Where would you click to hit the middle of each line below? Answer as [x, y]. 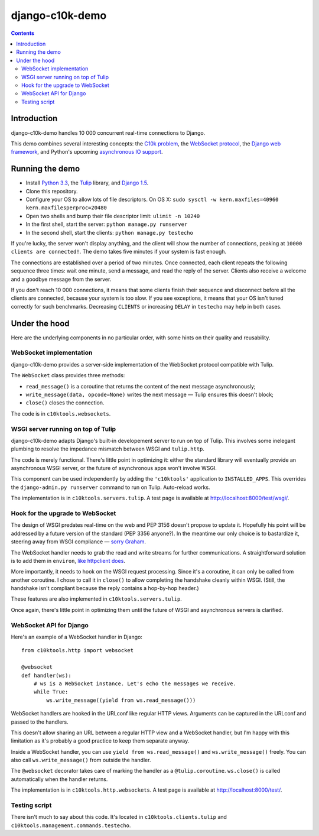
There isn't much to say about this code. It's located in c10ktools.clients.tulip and [119, 817]
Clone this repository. [52, 191]
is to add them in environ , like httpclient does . [68, 560]
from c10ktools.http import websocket [78, 651]
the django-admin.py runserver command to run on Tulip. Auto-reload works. [110, 487]
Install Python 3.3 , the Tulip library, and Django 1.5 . [87, 183]
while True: [51, 692]
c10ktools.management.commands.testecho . [71, 825]
